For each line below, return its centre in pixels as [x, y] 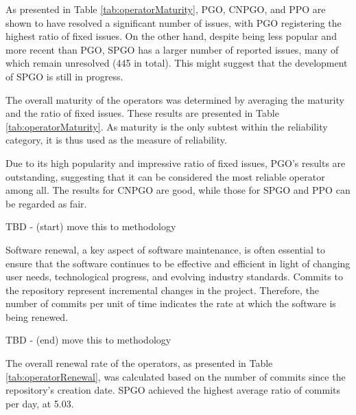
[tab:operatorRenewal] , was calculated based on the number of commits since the [176, 376]
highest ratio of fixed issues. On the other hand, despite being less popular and [171, 36]
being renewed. [37, 316]
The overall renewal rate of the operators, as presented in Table [139, 363]
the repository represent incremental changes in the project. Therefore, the [163, 290]
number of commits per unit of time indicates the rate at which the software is [171, 303]
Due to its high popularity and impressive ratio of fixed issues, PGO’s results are [176, 162]
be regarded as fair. [46, 203]
